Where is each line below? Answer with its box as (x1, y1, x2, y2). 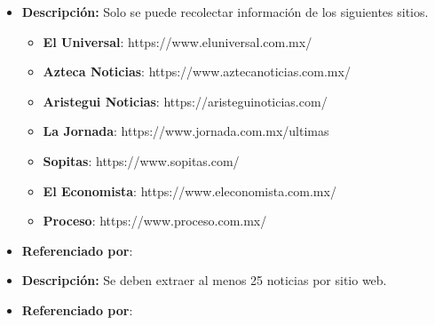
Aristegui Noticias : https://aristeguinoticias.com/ (43, 91, 328, 110)
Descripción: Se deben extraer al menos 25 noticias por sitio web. (21, 271, 387, 289)
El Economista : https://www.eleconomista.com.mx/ (43, 181, 336, 200)
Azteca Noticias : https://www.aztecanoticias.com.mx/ (43, 62, 351, 81)
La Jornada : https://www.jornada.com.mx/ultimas (43, 122, 329, 140)
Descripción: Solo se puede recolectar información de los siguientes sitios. (21, 3, 429, 20)
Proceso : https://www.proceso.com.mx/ (43, 211, 267, 230)
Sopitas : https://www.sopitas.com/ (43, 151, 240, 170)
